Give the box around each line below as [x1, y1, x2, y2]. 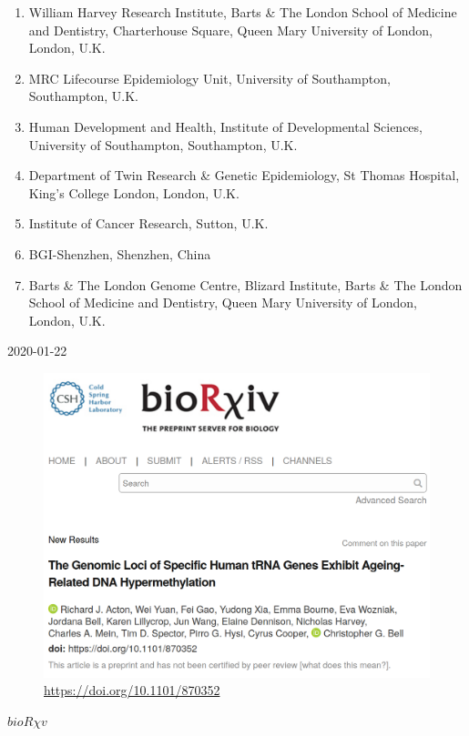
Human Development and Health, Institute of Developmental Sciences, [28, 116, 423, 136]
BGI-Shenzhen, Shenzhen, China [28, 244, 211, 263]
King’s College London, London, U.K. [28, 183, 240, 202]
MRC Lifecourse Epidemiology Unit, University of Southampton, [28, 68, 391, 87]
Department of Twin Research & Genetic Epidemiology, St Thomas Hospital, [28, 166, 460, 185]
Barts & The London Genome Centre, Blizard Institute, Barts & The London [28, 275, 463, 294]
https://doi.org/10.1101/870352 [44, 681, 220, 700]
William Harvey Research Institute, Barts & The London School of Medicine [28, 3, 457, 21]
